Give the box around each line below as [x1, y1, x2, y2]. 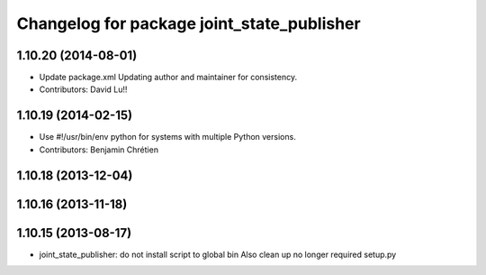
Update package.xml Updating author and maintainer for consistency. [39, 72, 297, 83]
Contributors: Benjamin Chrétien [39, 144, 159, 155]
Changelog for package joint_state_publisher [16, 14, 361, 33]
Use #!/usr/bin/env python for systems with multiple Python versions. [39, 132, 296, 142]
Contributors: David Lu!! [39, 84, 128, 95]
